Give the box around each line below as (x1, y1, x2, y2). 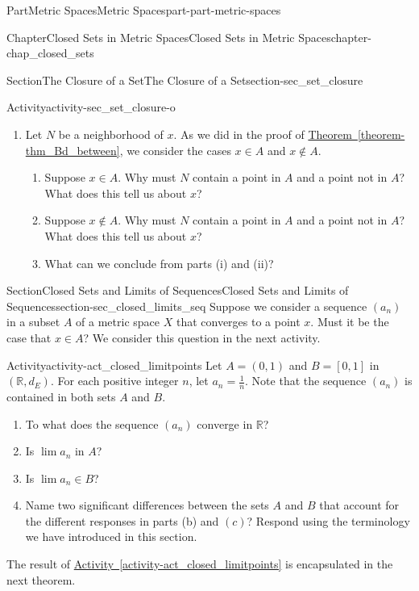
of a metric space (76, 313, 160, 330)
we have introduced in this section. (25, 528, 197, 545)
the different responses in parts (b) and (25, 512, 219, 529)
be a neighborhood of (58, 125, 164, 142)
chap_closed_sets (6, 44, 94, 61)
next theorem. (6, 571, 76, 588)
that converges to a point (176, 313, 301, 330)
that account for (319, 497, 400, 513)
